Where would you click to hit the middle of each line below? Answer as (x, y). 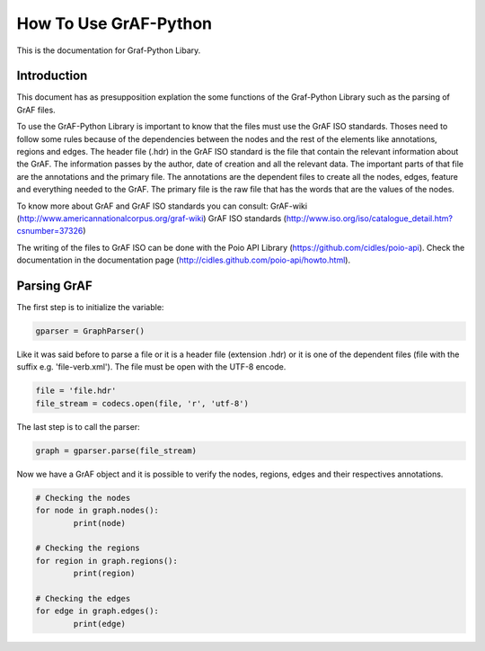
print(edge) (99, 624)
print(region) (104, 574)
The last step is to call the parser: (78, 426)
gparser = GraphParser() (90, 331)
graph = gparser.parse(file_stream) (116, 450)
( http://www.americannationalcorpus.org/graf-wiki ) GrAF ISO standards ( (152, 218)
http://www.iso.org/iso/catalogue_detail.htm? (370, 218)
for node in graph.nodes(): (97, 511)
